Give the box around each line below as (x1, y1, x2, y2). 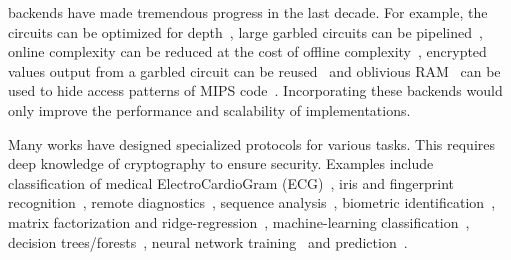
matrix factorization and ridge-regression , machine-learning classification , (8, 211, 470, 232)
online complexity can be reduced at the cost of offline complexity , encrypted (8, 41, 487, 62)
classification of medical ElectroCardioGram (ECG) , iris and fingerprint (8, 172, 454, 193)
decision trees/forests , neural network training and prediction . (8, 231, 408, 252)
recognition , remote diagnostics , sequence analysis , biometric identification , (8, 192, 496, 213)
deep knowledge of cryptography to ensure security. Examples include (8, 153, 434, 174)
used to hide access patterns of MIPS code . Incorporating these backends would (8, 80, 503, 101)
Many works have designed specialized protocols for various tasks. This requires (8, 133, 496, 154)
